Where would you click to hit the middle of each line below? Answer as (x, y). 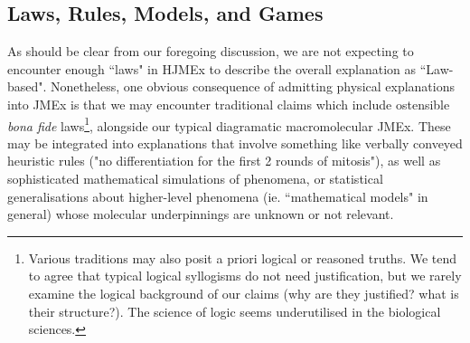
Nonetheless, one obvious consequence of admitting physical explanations (253, 86)
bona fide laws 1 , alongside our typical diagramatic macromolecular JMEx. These (229, 124)
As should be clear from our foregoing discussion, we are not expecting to (211, 51)
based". (27, 86)
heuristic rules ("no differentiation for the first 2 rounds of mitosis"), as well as (224, 161)
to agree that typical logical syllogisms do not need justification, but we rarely (245, 276)
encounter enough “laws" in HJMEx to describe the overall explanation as (212, 68)
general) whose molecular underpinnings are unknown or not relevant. (201, 214)
